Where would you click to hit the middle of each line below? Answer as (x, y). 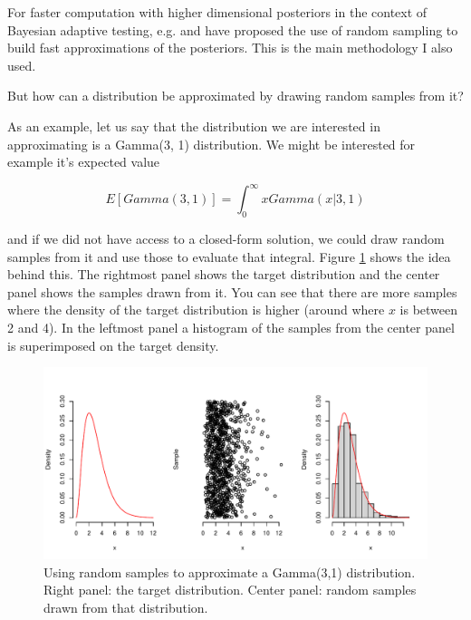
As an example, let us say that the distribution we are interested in (194, 126)
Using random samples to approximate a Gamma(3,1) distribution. (230, 572)
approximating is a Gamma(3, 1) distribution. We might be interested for (211, 144)
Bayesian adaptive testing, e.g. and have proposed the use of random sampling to (233, 29)
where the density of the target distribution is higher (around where (196, 310)
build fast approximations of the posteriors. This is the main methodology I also (230, 48)
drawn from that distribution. (126, 607)
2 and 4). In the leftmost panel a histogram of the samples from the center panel (231, 328)
